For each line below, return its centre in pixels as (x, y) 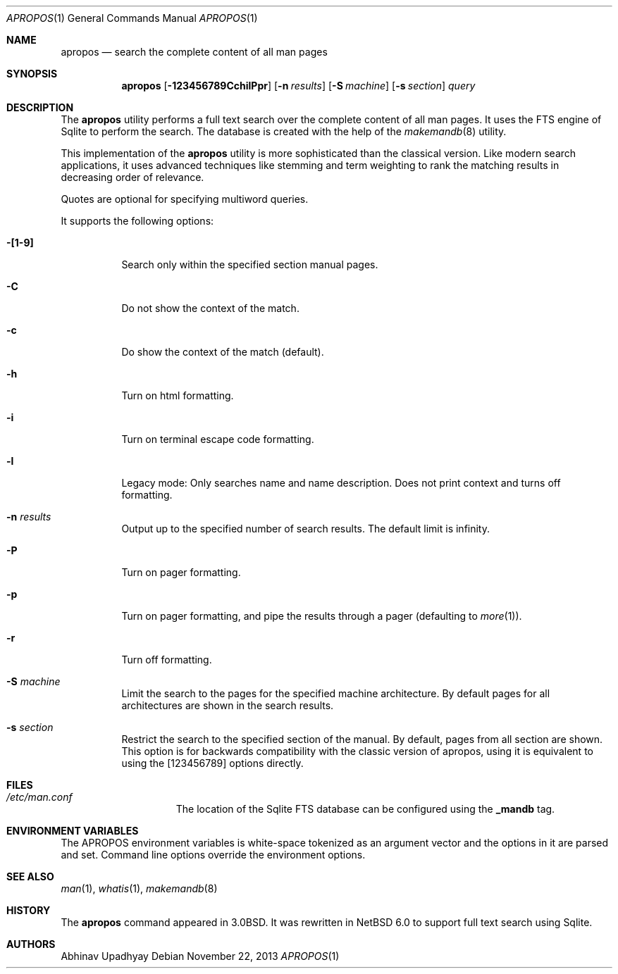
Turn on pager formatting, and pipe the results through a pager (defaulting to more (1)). (322, 616)
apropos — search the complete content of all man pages (194, 52)
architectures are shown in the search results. (228, 705)
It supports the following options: (137, 221)
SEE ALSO (30, 876)
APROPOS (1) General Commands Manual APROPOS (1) (132, 18)
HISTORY (29, 910)
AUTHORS (31, 944)
